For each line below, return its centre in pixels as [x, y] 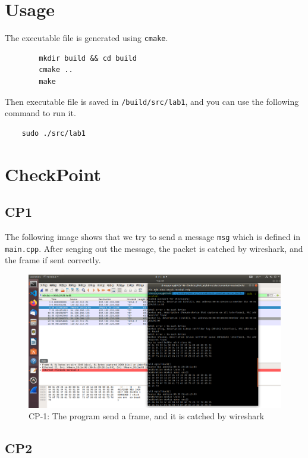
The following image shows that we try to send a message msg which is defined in [153, 236]
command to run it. [40, 113]
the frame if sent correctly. [53, 260]
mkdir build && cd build [88, 58]
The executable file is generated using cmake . [87, 38]
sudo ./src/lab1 [54, 133]
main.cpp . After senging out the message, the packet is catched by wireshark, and [154, 248]
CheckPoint [53, 174]
